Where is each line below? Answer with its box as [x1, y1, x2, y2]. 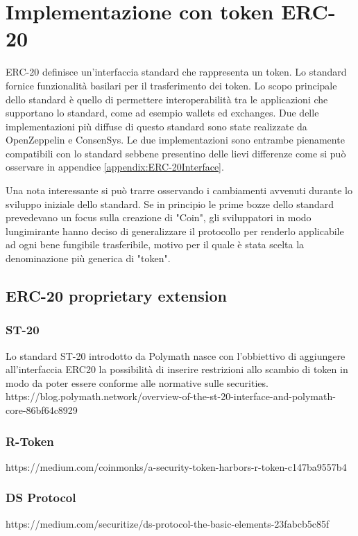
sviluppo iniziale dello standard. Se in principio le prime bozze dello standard [6, 196, 334, 211]
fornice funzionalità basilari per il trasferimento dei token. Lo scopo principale [6, 78, 337, 92]
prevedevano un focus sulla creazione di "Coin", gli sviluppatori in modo [6, 210, 312, 225]
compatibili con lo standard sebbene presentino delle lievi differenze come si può [6, 146, 346, 160]
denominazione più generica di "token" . [6, 251, 171, 266]
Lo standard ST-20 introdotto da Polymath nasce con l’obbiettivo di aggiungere [6, 348, 346, 363]
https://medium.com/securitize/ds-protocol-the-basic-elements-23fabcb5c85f [6, 516, 330, 530]
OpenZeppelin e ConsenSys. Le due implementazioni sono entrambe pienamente [6, 132, 345, 147]
